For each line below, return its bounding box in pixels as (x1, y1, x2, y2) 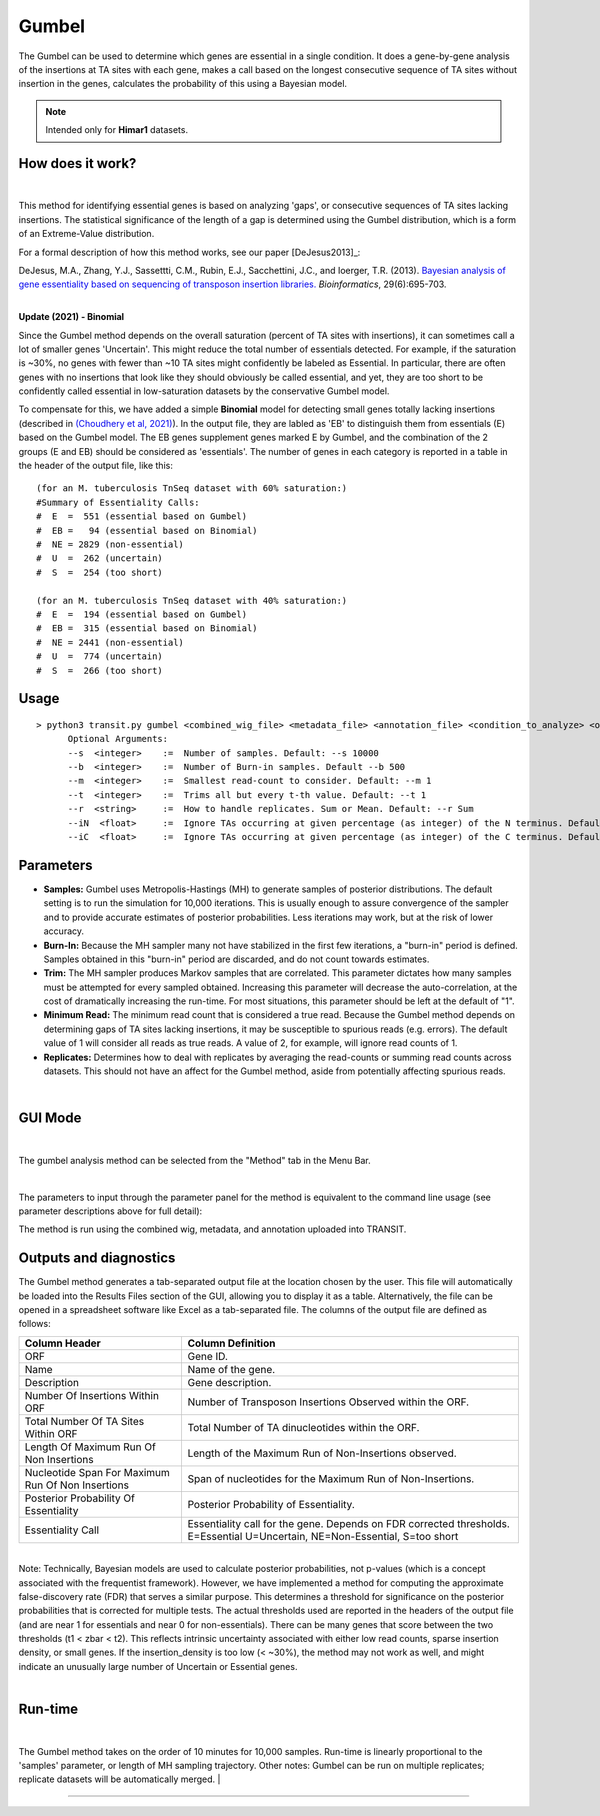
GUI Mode (18, 1110, 82, 1127)
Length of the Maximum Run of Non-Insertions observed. (187, 1446, 457, 1460)
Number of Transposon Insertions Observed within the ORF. (187, 1395, 470, 1409)
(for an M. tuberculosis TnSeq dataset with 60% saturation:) (36, 483, 348, 494)
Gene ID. (187, 1349, 229, 1363)
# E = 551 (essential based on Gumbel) (36, 511, 248, 522)
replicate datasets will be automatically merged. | (18, 1773, 221, 1785)
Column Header (24, 1336, 102, 1350)
